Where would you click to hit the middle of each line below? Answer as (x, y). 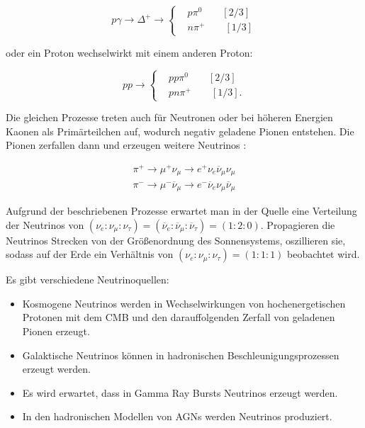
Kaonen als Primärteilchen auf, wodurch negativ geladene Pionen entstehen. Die (180, 131)
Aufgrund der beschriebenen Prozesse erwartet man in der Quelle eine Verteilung (181, 211)
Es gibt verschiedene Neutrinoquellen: (88, 280)
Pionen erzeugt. (56, 331)
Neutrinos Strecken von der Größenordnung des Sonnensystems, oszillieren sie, (176, 240)
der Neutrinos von (45, 224)
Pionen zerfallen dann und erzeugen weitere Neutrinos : (126, 145)
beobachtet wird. (324, 254)
